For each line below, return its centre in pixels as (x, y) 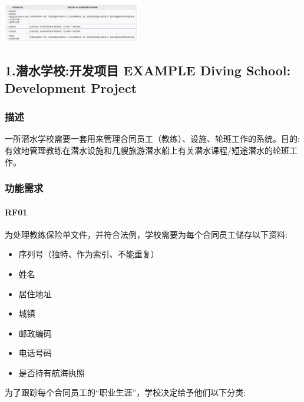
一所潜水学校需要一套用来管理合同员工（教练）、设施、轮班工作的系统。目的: (152, 139)
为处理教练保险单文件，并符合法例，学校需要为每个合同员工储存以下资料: (146, 234)
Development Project (71, 87)
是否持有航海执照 (52, 372)
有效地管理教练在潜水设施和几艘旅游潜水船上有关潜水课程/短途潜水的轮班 (147, 150)
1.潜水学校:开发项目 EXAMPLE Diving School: (148, 70)
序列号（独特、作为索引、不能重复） (89, 254)
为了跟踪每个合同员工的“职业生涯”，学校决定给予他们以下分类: (125, 392)
